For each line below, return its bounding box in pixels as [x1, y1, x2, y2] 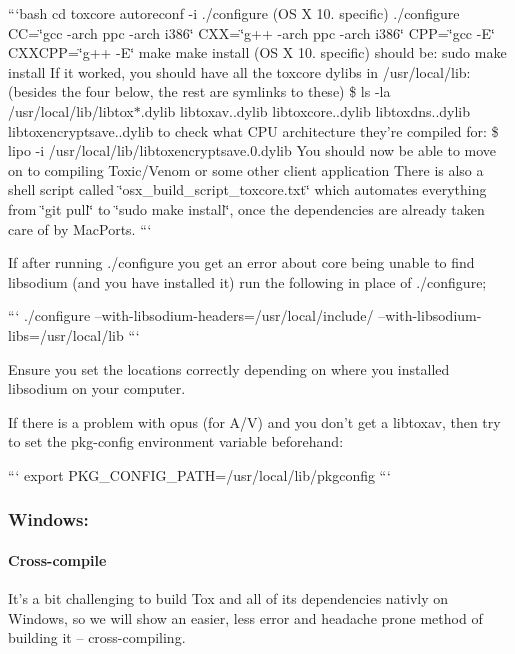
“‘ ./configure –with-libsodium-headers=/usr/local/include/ [8, 305, 374, 326]
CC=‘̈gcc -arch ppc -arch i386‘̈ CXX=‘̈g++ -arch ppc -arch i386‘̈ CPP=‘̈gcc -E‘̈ [8, 22, 495, 43]
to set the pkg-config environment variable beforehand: [8, 431, 344, 452]
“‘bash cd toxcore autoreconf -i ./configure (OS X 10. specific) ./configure [8, 3, 460, 23]
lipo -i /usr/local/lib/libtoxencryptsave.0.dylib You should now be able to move [8, 140, 497, 161]
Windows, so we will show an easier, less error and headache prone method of [8, 607, 483, 628]
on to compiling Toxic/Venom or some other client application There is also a [8, 159, 484, 180]
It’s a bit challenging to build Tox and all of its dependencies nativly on [8, 588, 449, 609]
